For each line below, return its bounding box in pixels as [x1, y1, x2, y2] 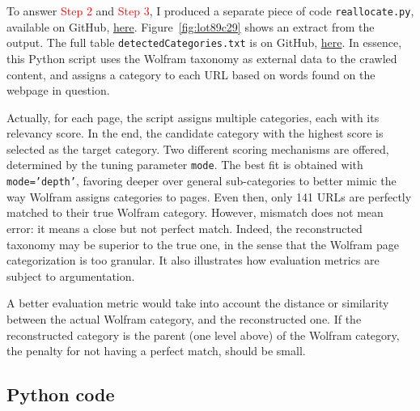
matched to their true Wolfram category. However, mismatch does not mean [6, 204, 384, 221]
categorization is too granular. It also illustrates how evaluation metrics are [6, 252, 380, 269]
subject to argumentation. [6, 267, 135, 284]
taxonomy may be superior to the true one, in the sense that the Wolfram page [6, 235, 399, 252]
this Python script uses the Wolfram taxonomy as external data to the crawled [6, 49, 397, 66]
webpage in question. [6, 82, 110, 99]
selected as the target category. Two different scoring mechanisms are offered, [6, 140, 389, 157]
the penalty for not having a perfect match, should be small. [6, 342, 306, 359]
